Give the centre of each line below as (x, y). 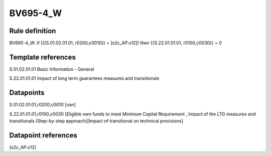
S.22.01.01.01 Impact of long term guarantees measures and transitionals (84, 78)
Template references (43, 57)
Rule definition (33, 31)
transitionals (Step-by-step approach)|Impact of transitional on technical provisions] (96, 121)
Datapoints (27, 93)
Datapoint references (43, 135)
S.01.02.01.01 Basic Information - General (52, 69)
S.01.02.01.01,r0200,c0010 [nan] (43, 105)
